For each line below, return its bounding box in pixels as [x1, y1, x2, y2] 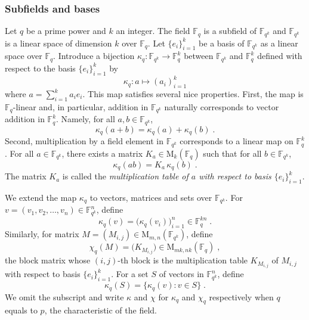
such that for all [203, 147, 262, 159]
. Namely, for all [56, 113, 115, 125]
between [184, 49, 214, 62]
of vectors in [159, 268, 204, 280]
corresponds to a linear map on [180, 135, 293, 147]
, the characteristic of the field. [44, 304, 157, 316]
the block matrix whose [5, 254, 91, 266]
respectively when [209, 290, 274, 303]
